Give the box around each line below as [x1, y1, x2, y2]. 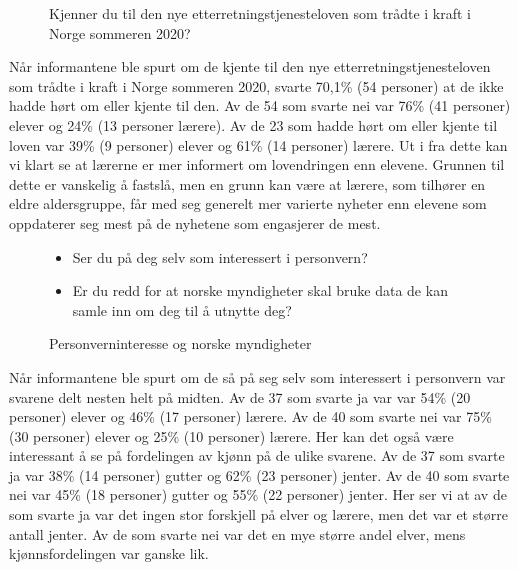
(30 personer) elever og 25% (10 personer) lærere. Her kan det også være [9, 425, 454, 446]
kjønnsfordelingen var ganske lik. [9, 543, 209, 564]
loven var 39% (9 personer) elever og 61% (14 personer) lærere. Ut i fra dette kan [9, 134, 508, 155]
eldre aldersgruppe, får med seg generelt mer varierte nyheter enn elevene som [9, 193, 487, 214]
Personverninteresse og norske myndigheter [49, 333, 312, 354]
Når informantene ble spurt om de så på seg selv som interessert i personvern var [9, 366, 506, 387]
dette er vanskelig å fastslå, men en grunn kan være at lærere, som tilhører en [9, 173, 486, 194]
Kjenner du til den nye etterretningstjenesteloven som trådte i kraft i [49, 3, 471, 23]
